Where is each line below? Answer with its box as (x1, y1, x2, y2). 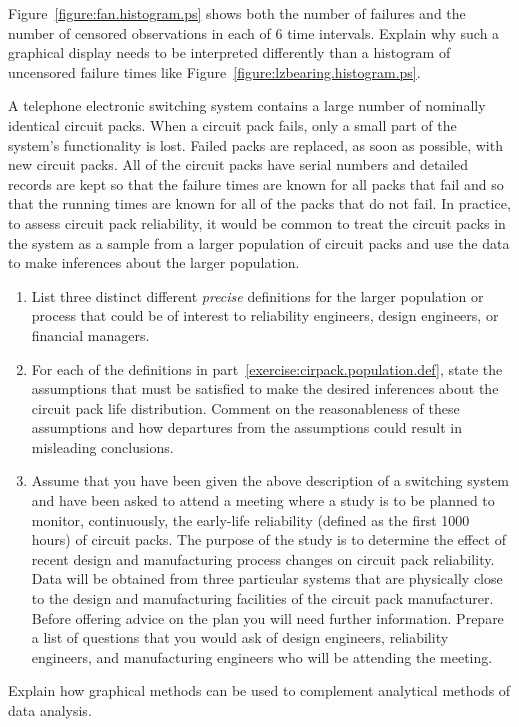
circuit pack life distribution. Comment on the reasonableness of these (31, 397, 460, 418)
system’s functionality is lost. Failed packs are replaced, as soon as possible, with (8, 134, 503, 155)
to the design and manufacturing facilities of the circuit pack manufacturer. (31, 588, 494, 609)
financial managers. (31, 324, 150, 345)
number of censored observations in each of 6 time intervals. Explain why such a (8, 22, 500, 43)
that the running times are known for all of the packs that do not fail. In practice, (8, 193, 511, 214)
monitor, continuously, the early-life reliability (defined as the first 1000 (31, 509, 470, 530)
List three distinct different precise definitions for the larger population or (31, 285, 484, 306)
